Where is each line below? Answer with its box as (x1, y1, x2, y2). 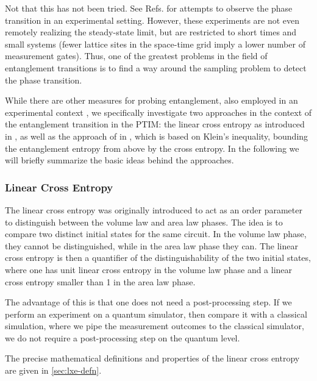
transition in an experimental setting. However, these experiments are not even (5, 13, 300, 26)
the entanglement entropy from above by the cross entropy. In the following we (5, 141, 299, 154)
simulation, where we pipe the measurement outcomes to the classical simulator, (5, 319, 304, 332)
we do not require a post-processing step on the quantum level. (5, 331, 240, 344)
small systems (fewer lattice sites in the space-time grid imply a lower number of (5, 37, 305, 50)
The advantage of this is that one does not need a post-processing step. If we (5, 296, 292, 308)
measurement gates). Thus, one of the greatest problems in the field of (5, 49, 268, 62)
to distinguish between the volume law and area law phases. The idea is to (5, 215, 283, 228)
